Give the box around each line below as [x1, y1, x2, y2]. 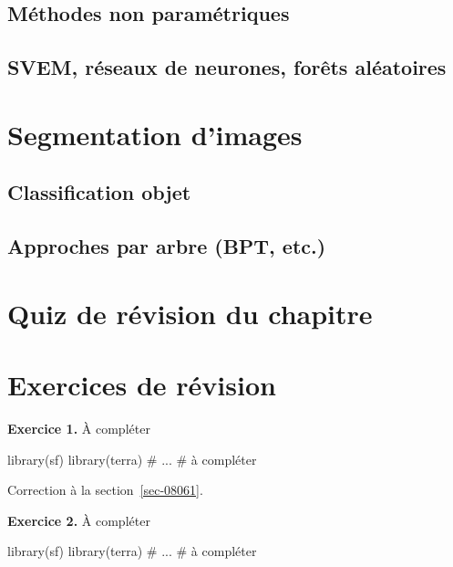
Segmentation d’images [7, 115, 303, 152]
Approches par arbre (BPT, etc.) [7, 232, 326, 260]
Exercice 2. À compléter [7, 510, 150, 530]
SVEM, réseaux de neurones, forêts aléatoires [7, 53, 447, 81]
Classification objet [7, 178, 191, 206]
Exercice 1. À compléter [7, 419, 150, 437]
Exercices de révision [7, 366, 276, 404]
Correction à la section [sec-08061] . [7, 480, 203, 499]
